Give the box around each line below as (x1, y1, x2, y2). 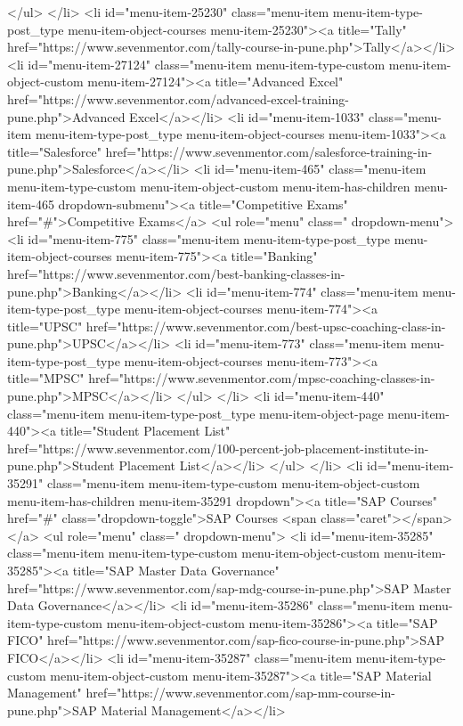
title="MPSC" (7, 369, 85, 387)
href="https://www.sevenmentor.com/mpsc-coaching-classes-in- (88, 369, 435, 387)
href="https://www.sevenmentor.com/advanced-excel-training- (7, 89, 349, 108)
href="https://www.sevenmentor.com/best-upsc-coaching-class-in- (85, 316, 446, 335)
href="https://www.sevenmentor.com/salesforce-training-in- (105, 142, 433, 160)
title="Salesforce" (7, 142, 102, 160)
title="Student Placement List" (60, 421, 231, 440)
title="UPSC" (7, 316, 83, 335)
